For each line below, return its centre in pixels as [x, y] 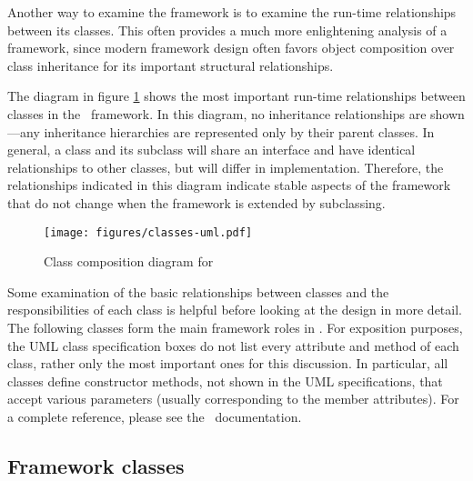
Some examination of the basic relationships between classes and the [198, 291]
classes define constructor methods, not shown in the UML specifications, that [225, 381]
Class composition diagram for [129, 261]
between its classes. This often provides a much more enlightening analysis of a [227, 30]
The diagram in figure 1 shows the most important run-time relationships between [236, 96]
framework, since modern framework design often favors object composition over [231, 48]
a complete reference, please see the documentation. [155, 416]
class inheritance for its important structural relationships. [171, 65]
